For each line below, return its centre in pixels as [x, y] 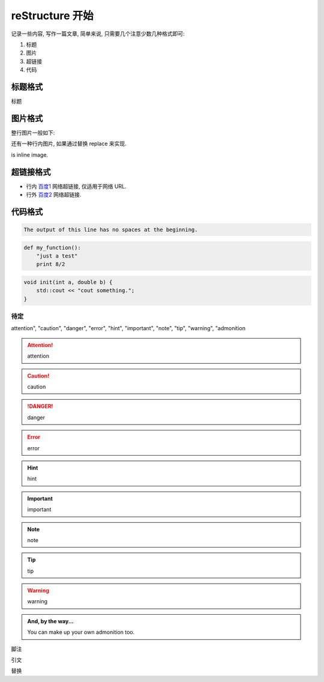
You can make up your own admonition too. [81, 632]
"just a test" [57, 256]
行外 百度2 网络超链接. [54, 195]
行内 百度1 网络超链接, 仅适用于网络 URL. [76, 186]
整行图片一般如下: [33, 133]
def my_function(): [52, 247]
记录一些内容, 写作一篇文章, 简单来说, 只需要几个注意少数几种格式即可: [98, 34]
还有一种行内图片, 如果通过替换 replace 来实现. [69, 143]
